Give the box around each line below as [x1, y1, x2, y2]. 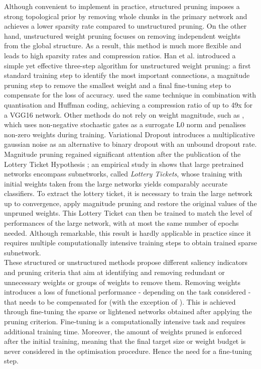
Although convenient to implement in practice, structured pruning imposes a [4, 1, 240, 11]
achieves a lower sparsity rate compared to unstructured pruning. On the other [4, 21, 247, 31]
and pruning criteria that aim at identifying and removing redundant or [4, 267, 225, 278]
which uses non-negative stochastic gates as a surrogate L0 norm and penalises [4, 119, 246, 130]
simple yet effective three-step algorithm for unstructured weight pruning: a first [4, 60, 251, 70]
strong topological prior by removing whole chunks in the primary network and [4, 11, 247, 21]
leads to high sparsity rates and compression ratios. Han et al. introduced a [4, 50, 236, 60]
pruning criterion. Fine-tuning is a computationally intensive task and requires [4, 316, 246, 326]
